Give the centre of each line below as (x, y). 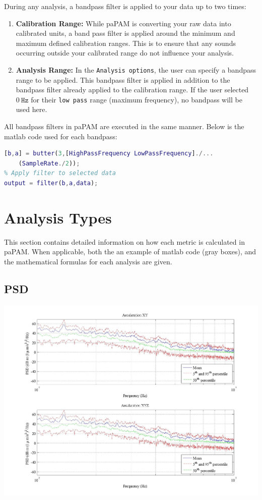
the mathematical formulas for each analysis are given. (88, 261)
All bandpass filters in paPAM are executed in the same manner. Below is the (124, 126)
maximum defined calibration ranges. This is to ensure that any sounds (126, 43)
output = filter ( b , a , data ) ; (51, 183)
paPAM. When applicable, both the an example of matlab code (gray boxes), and (130, 252)
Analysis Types (58, 217)
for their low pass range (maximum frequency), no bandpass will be (137, 99)
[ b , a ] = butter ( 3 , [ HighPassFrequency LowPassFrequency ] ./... (109, 154)
